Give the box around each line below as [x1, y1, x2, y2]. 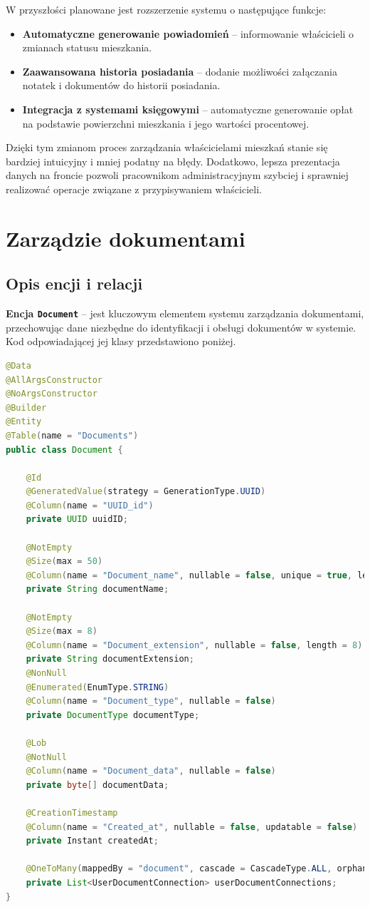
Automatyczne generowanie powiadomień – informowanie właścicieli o [22, 26, 354, 41]
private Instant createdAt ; [26, 836, 159, 846]
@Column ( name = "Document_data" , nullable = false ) [26, 766, 276, 777]
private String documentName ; [26, 584, 169, 595]
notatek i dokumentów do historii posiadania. [22, 78, 221, 93]
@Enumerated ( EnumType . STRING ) [26, 682, 169, 692]
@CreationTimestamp [26, 807, 118, 818]
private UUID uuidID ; [26, 514, 128, 525]
